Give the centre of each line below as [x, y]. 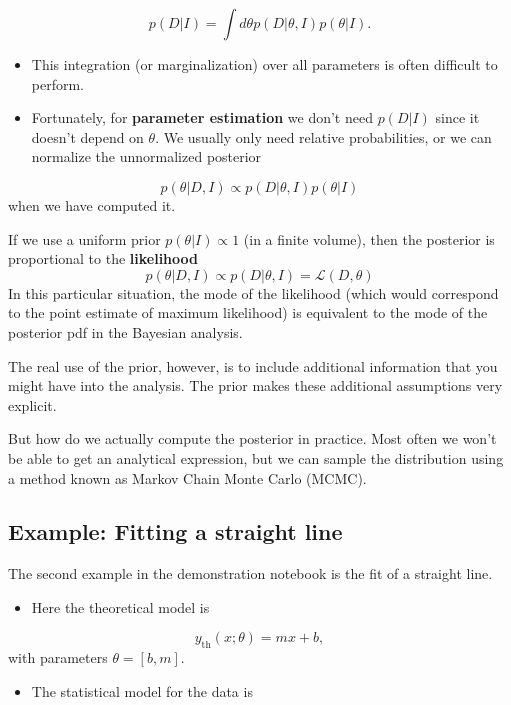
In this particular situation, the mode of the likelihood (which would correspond [253, 292]
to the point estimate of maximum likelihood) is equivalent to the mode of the [248, 312]
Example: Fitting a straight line [175, 531]
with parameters [58, 657]
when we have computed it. [92, 204]
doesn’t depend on [87, 136]
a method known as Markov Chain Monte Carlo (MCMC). [187, 477]
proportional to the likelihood [103, 258]
